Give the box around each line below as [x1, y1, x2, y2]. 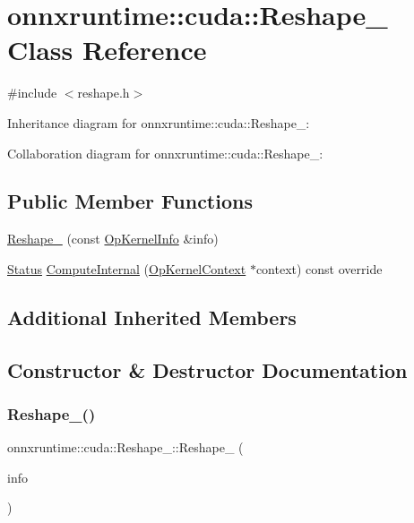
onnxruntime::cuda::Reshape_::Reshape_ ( [7, 438, 244, 457]
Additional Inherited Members [7, 303, 297, 330]
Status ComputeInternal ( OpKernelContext [7, 259, 246, 278]
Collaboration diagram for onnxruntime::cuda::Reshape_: [7, 143, 323, 162]
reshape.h [77, 83, 130, 102]
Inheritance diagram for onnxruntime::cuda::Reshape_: [7, 113, 310, 132]
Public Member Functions [7, 187, 253, 215]
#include [7, 83, 57, 102]
